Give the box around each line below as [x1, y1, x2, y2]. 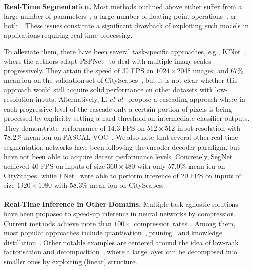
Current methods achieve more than [4, 218, 112, 228]
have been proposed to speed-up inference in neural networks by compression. [4, 209, 236, 219]
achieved [4, 161, 29, 171]
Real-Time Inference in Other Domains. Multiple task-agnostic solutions [4, 199, 238, 209]
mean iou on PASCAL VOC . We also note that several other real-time [24, 132, 238, 142]
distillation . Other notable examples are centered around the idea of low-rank [4, 237, 239, 247]
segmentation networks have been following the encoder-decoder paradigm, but [4, 141, 240, 152]
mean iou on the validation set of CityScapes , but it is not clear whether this [4, 75, 238, 85]
